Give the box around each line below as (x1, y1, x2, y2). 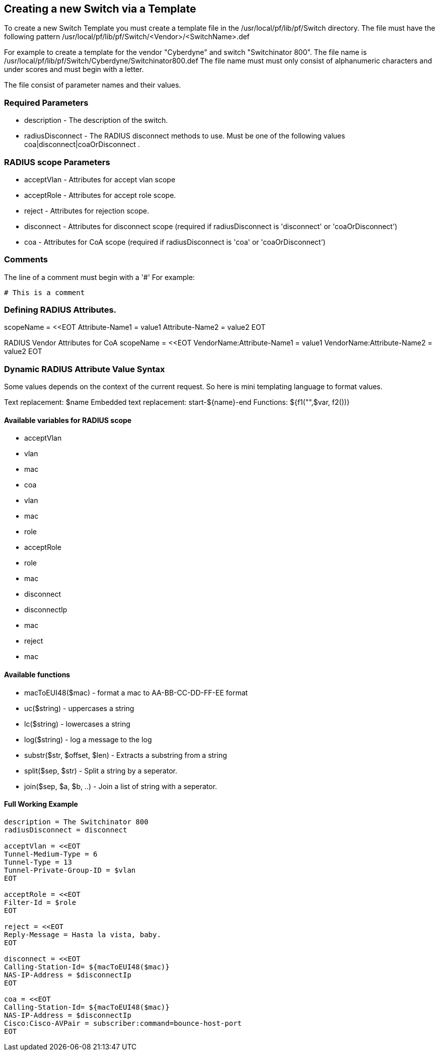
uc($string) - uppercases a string (24, 704, 134, 713)
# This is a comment (4, 288, 85, 297)
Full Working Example (4, 800, 78, 809)
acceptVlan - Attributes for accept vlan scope (24, 175, 176, 184)
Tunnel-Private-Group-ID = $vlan (4, 866, 136, 874)
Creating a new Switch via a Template (4, 3, 196, 15)
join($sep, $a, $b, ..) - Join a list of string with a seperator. (24, 782, 217, 791)
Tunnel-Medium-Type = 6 (4, 850, 98, 858)
